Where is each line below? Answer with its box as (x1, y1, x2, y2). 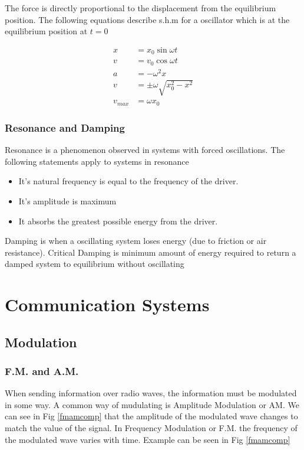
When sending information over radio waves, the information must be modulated (5, 387, 297, 399)
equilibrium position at (5, 25, 88, 37)
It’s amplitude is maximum (18, 194, 117, 207)
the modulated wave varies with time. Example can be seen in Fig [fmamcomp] (5, 433, 290, 445)
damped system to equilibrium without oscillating (5, 257, 184, 270)
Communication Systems (5, 292, 210, 317)
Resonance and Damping (5, 120, 125, 135)
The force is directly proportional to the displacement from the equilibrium (5, 2, 276, 14)
